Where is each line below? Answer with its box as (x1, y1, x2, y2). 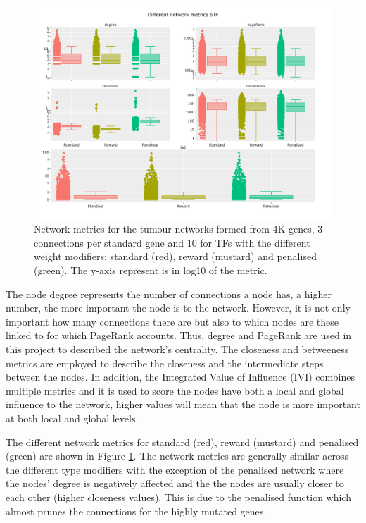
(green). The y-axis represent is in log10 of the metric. (34, 263, 267, 278)
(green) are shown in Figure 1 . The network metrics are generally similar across (6, 448, 348, 463)
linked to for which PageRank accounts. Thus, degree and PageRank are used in (6, 328, 352, 343)
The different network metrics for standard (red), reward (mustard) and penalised (6, 434, 359, 449)
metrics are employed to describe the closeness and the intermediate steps (6, 355, 324, 370)
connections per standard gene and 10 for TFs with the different (34, 235, 310, 250)
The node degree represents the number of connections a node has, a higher (6, 286, 332, 301)
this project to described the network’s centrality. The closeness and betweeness (6, 342, 349, 357)
